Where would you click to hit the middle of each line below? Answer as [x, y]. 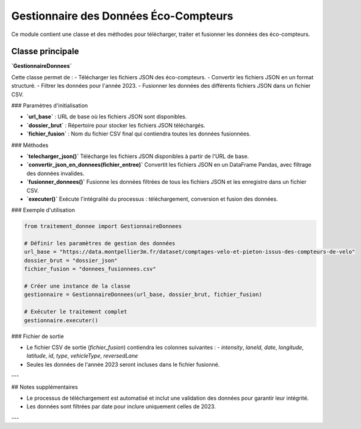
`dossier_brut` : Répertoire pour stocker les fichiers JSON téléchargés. [116, 125]
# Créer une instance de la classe [77, 286]
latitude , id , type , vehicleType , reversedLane [82, 356]
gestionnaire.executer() [61, 320]
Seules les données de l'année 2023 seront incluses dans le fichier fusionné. [123, 364]
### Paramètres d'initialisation [50, 106]
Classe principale [45, 52]
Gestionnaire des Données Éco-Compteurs [122, 16]
